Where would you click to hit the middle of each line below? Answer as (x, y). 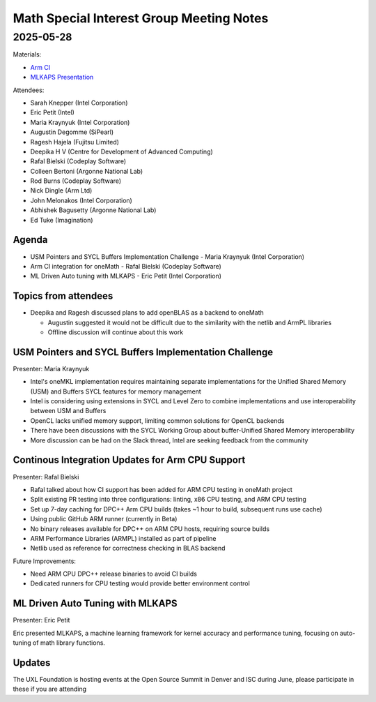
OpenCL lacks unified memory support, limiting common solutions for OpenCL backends (157, 420)
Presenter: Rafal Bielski (46, 477)
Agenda (30, 240)
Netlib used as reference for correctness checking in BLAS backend (128, 548)
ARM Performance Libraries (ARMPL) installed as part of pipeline (123, 538)
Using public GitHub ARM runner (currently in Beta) (104, 519)
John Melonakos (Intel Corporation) (81, 200)
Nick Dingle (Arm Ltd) (61, 191)
